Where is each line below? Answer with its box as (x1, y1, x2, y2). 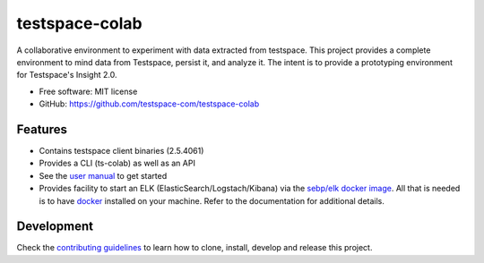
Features (16, 122, 67, 137)
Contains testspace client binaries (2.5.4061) (39, 146, 204, 157)
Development (16, 219, 94, 234)
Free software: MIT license (39, 86, 138, 97)
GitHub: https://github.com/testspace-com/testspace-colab (39, 98, 260, 109)
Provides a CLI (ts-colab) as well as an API (39, 157, 196, 169)
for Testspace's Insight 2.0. (16, 70, 117, 81)
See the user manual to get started (39, 170, 168, 181)
